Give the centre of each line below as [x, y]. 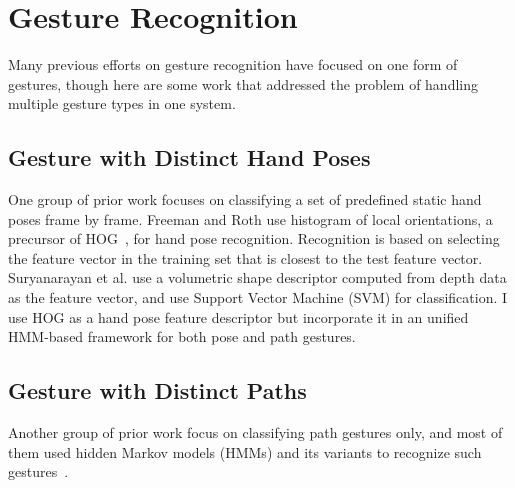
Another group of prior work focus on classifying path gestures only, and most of [255, 432]
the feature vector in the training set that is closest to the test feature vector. [245, 257]
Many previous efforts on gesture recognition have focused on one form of [233, 64]
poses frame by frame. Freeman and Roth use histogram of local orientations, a [250, 218]
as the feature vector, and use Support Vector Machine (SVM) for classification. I [258, 297]
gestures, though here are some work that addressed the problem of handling [243, 83]
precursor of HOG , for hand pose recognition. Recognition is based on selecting [254, 238]
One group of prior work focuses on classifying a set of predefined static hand [245, 199]
